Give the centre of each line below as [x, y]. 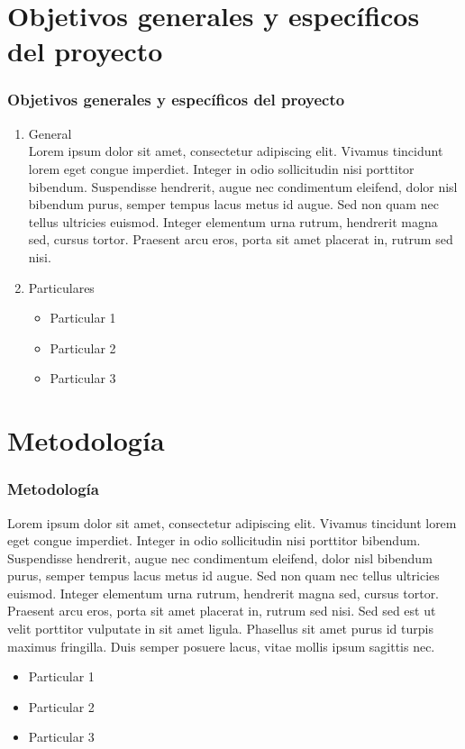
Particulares [61, 287]
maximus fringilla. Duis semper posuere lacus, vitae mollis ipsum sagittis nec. [221, 646]
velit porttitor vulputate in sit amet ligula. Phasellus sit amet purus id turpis [220, 629]
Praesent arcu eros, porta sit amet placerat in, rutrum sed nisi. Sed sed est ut [222, 611]
